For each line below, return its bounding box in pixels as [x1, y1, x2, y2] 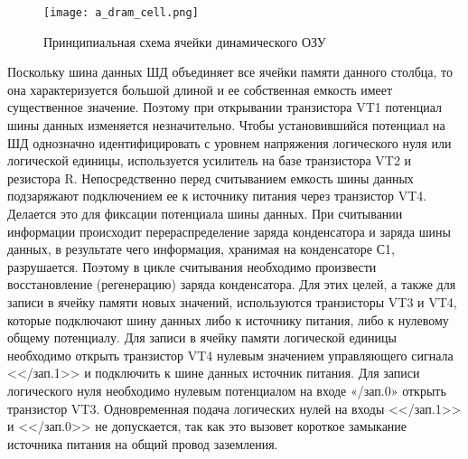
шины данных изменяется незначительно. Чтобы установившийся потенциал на [7, 116, 445, 135]
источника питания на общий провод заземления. [7, 434, 278, 453]
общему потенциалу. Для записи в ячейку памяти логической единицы [7, 328, 397, 347]
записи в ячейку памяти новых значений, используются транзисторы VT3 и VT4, [7, 292, 457, 311]
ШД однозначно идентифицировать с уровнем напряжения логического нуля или [7, 133, 452, 152]
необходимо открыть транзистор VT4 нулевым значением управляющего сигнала [7, 345, 454, 364]
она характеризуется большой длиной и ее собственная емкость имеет [7, 80, 393, 98]
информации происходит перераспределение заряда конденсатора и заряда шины [7, 221, 451, 240]
